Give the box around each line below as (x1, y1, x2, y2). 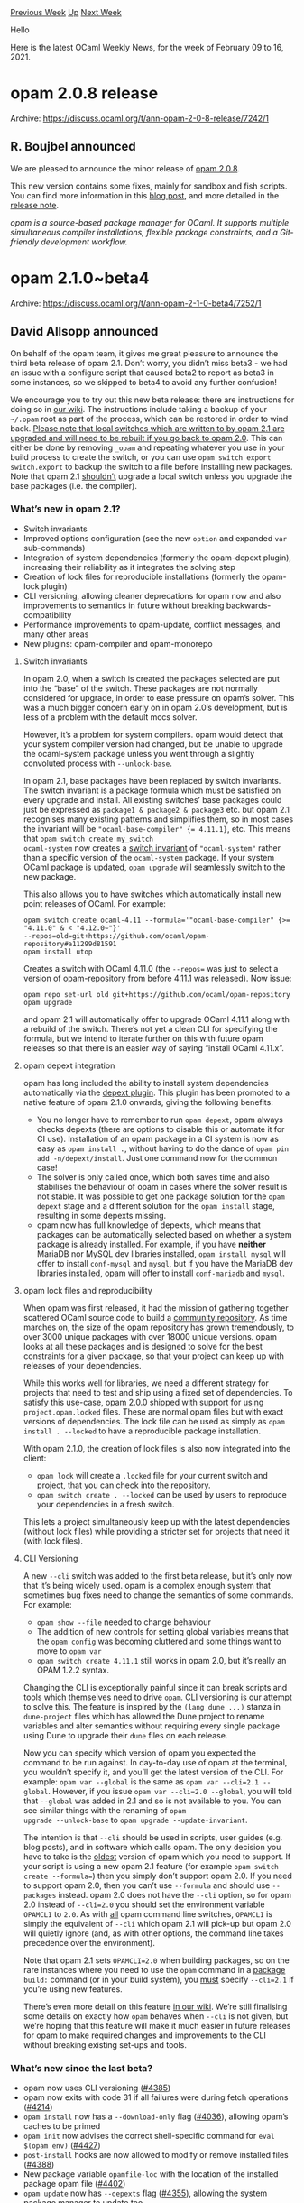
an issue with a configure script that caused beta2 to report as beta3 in (10, 367, 274, 378)
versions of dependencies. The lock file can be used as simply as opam (23, 1415, 285, 1426)
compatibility (23, 609, 72, 620)
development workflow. (41, 236, 128, 247)
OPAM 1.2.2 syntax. (36, 1664, 109, 1675)
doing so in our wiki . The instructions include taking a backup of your (10, 403, 268, 414)
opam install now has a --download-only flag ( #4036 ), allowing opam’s (23, 2111, 289, 2122)
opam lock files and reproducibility (23, 1285, 152, 1295)
